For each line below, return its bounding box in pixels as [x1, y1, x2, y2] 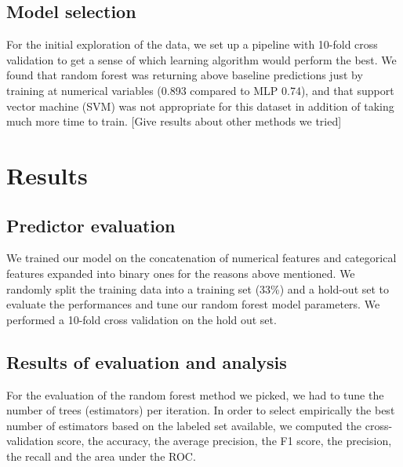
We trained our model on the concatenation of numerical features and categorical [6, 250, 397, 266]
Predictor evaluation [6, 213, 176, 237]
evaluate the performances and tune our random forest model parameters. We [6, 296, 380, 312]
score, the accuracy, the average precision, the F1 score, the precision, [56, 432, 392, 449]
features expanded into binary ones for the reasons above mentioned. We [6, 265, 355, 281]
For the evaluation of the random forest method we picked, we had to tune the [6, 386, 384, 403]
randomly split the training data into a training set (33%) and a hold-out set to [6, 280, 390, 297]
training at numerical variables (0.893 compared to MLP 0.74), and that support [6, 82, 394, 98]
